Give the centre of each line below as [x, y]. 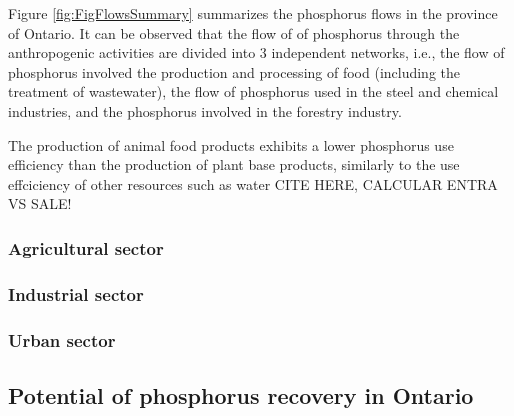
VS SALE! [40, 203]
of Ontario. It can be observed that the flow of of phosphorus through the [234, 32]
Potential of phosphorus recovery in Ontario [241, 394]
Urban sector [62, 339]
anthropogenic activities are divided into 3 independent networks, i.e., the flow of [256, 52]
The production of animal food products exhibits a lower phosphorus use [231, 144]
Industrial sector [76, 293]
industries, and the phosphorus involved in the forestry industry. [205, 110]
